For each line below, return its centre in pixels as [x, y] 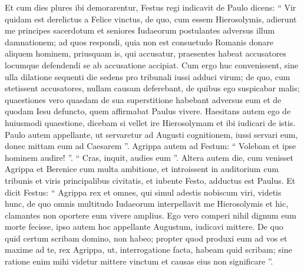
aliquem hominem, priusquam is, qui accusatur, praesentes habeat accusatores [146, 53]
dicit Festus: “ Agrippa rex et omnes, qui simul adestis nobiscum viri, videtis [143, 192]
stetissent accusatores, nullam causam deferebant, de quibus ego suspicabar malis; [152, 88]
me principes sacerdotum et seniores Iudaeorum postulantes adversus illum [140, 30]
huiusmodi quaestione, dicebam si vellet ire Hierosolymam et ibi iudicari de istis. [150, 122]
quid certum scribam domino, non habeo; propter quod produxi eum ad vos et [146, 238]
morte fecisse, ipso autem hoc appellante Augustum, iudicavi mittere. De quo [144, 227]
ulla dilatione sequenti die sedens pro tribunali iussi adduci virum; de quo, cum [148, 76]
